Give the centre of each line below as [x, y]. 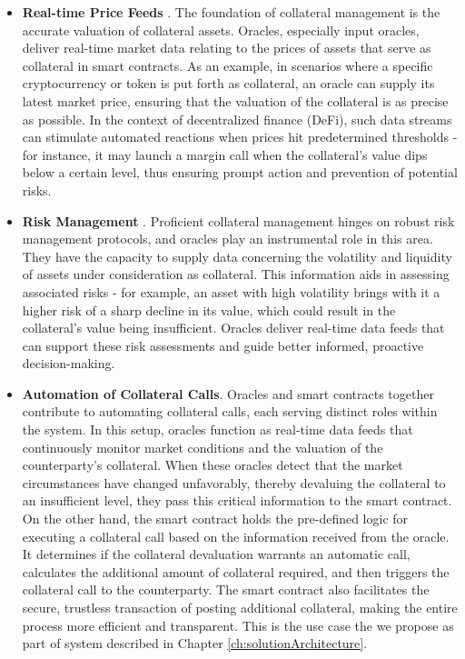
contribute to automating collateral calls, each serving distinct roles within [230, 411]
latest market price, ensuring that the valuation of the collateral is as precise [235, 100]
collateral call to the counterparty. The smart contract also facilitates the [226, 589]
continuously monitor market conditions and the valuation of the [203, 447]
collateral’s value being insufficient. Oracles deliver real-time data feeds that [233, 328]
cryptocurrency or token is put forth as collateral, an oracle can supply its [228, 83]
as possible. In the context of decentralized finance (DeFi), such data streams [237, 119]
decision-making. [69, 363]
